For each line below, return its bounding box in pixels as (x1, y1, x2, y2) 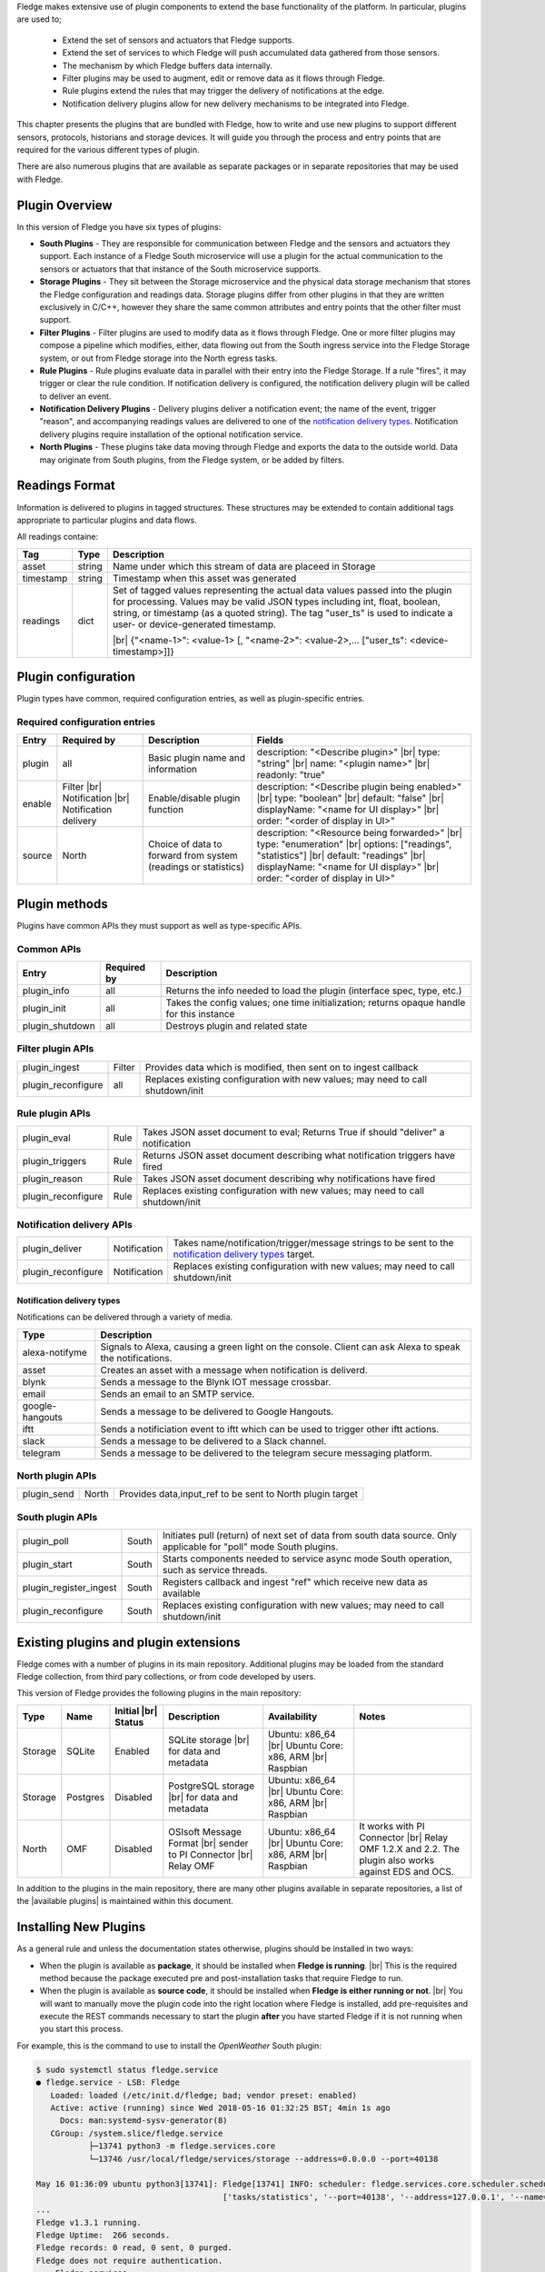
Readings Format (16, 478, 115, 493)
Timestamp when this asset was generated (112, 572, 297, 584)
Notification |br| (62, 792, 131, 804)
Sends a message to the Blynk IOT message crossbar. (100, 1375, 332, 1388)
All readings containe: (16, 532, 99, 543)
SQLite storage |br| (168, 1733, 250, 1746)
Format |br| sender (168, 1837, 249, 1849)
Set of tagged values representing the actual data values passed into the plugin (112, 583, 452, 596)
